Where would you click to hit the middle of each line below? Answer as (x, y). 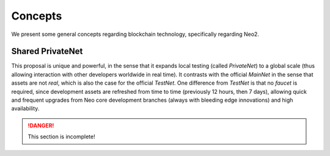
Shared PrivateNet (47, 51)
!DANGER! (41, 126)
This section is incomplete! (61, 136)
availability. (25, 108)
